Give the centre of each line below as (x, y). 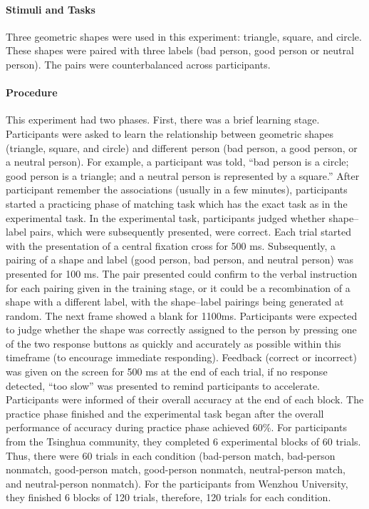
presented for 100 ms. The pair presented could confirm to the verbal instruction (182, 273)
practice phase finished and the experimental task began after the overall (165, 413)
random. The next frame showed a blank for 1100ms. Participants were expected (182, 315)
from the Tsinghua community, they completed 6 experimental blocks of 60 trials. (183, 442)
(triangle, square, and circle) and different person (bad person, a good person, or (182, 147)
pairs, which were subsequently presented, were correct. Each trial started (191, 232)
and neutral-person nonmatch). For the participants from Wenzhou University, (177, 483)
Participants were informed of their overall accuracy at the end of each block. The (185, 399)
